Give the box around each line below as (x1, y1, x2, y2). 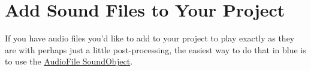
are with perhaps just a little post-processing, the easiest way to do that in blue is (5, 43, 306, 56)
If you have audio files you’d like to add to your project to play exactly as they (5, 32, 295, 44)
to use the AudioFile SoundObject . (5, 55, 133, 67)
